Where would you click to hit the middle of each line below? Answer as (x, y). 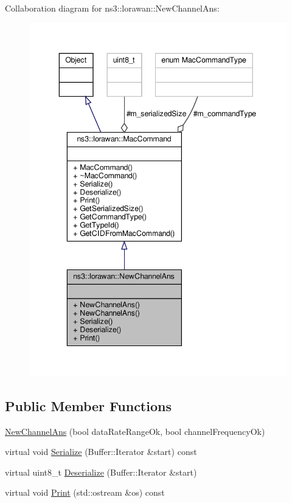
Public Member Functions (88, 405)
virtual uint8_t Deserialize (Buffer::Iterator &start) (101, 472)
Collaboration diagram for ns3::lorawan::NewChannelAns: (112, 8)
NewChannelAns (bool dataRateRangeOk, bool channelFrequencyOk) (135, 431)
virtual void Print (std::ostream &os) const (85, 492)
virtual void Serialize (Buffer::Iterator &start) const (101, 452)
